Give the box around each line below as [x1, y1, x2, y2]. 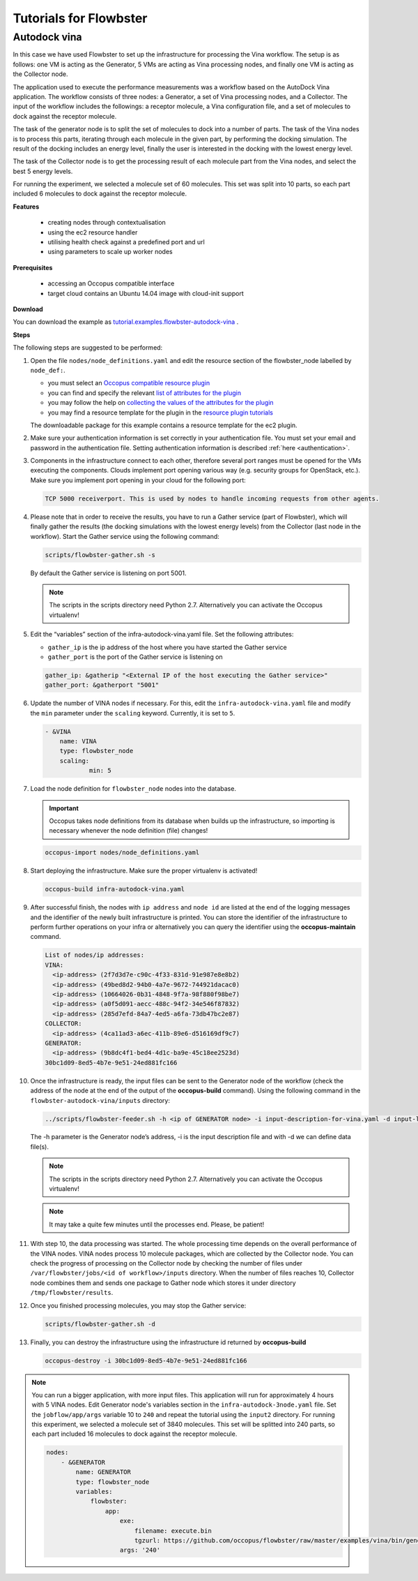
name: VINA [59, 737, 97, 745]
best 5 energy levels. [13, 167, 73, 175]
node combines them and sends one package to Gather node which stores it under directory [30, 1278, 296, 1287]
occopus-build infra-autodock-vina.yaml [45, 885, 185, 893]
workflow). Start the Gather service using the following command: [30, 532, 219, 540]
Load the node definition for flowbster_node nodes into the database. [30, 785, 237, 793]
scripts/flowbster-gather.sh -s [45, 551, 156, 558]
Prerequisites [13, 263, 53, 272]
